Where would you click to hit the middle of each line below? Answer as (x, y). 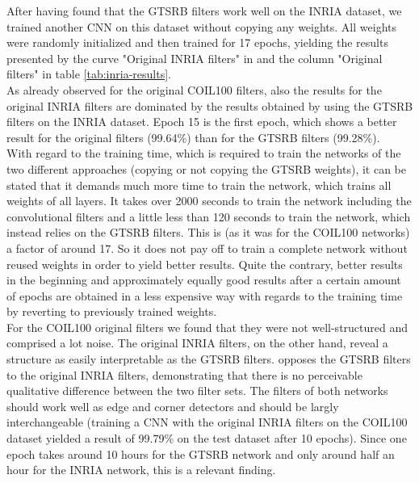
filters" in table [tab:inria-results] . (89, 74)
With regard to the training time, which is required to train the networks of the (204, 153)
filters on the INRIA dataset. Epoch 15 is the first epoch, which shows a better (202, 122)
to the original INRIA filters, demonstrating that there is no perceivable (184, 374)
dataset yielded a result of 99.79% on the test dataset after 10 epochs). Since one (207, 438)
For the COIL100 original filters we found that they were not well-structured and (207, 327)
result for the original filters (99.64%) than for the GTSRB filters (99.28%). (193, 137)
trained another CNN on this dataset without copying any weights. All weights (201, 26)
